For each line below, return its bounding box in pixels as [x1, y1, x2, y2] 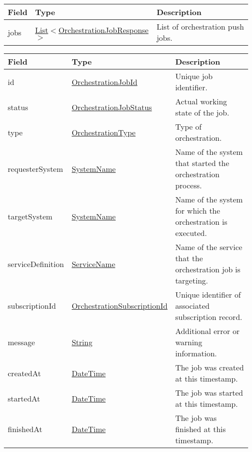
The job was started [175, 387, 243, 398]
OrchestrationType [71, 126, 136, 138]
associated [175, 300, 210, 311]
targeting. [175, 275, 208, 286]
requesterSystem [8, 163, 63, 174]
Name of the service [175, 241, 242, 252]
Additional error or [175, 325, 240, 336]
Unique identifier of [175, 289, 241, 300]
